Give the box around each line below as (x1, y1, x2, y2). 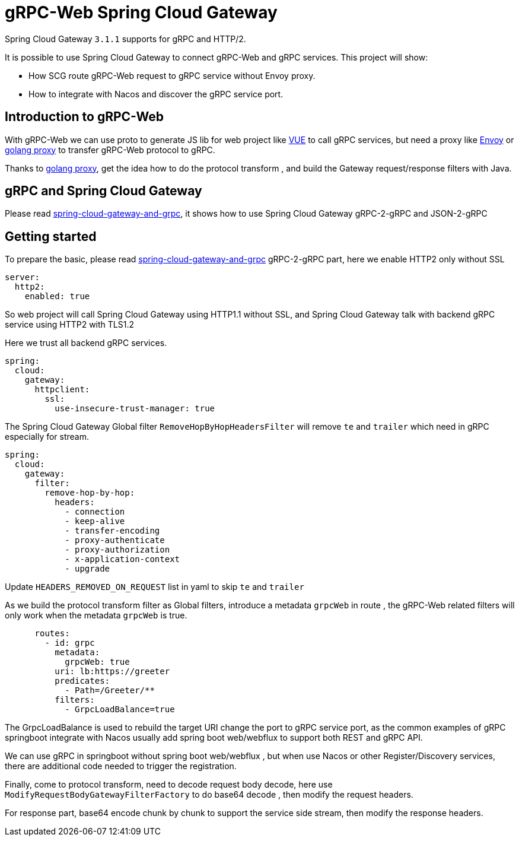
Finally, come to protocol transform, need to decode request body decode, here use (5, 779, 333, 790)
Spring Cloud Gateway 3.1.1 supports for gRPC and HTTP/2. (5, 33, 246, 44)
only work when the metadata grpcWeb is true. (5, 610, 187, 621)
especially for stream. (5, 431, 90, 442)
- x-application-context (65, 554, 180, 564)
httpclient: (34, 385, 90, 395)
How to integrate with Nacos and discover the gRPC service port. (28, 88, 284, 99)
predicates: (55, 676, 110, 686)
